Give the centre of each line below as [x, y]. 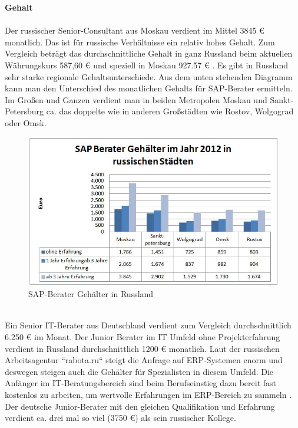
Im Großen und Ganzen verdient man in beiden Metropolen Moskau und [136, 99]
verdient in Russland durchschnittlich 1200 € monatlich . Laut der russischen [142, 348]
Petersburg [24, 111]
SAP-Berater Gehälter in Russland [91, 294]
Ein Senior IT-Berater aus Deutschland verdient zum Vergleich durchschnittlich [148, 325]
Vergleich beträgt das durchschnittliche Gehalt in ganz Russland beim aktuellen [149, 53]
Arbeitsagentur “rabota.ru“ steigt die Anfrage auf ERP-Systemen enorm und [144, 360]
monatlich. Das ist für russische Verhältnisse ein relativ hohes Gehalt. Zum [140, 42]
